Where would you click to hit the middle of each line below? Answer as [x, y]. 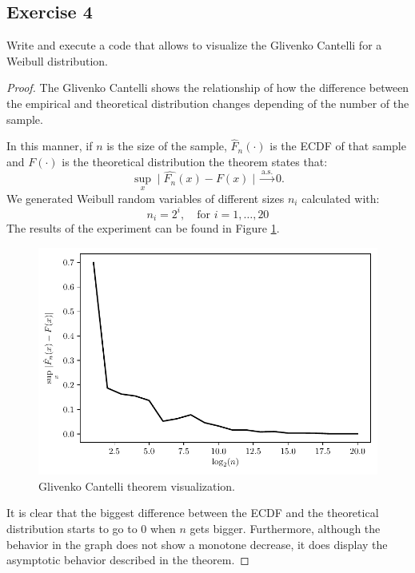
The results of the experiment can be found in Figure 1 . [143, 228]
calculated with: [341, 198]
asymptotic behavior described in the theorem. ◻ [128, 560]
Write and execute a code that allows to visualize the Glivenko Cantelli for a [194, 45]
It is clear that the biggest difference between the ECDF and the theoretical [193, 513]
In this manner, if [50, 146]
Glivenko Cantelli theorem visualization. [137, 485]
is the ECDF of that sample [338, 146]
